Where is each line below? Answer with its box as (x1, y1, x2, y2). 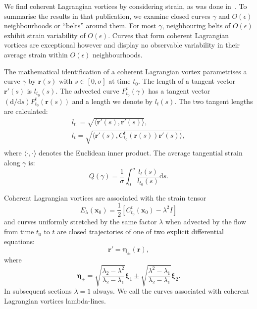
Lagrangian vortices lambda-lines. (4, 295, 106, 306)
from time (4, 226, 34, 237)
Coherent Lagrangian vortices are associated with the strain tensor (4, 192, 206, 203)
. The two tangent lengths (174, 96, 253, 106)
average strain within (4, 49, 68, 59)
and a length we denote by (72, 96, 153, 106)
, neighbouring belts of (162, 20, 231, 31)
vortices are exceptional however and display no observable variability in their (4, 40, 240, 50)
